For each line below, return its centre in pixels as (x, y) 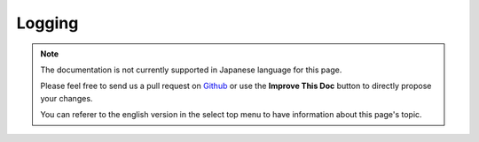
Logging (47, 23)
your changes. (67, 98)
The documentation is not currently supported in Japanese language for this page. (191, 70)
